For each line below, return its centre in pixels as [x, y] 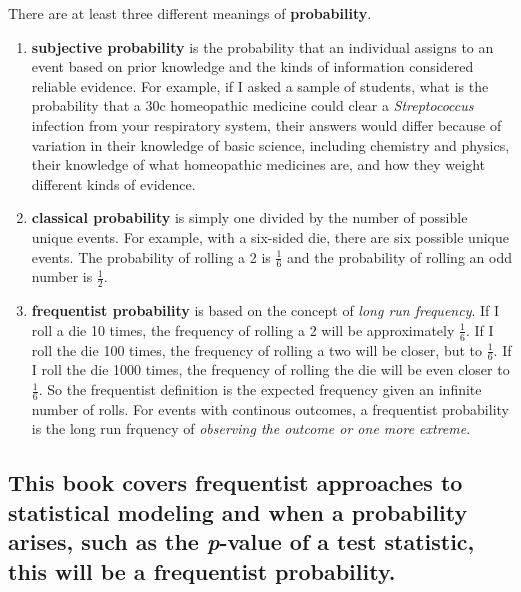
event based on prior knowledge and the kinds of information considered [252, 66]
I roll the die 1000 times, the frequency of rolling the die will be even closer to [270, 369]
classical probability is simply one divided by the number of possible [249, 217]
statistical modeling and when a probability [238, 511]
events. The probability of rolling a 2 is [151, 256]
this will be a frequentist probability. [202, 570]
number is [62, 276]
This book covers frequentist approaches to [235, 482]
